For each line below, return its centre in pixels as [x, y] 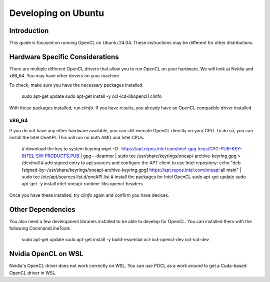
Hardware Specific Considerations [64, 57]
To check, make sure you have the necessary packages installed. [76, 85]
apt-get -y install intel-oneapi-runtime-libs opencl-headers [82, 184]
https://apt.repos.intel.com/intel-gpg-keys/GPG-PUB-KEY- [181, 149]
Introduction [29, 31]
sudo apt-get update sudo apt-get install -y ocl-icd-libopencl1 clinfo [92, 96]
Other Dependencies [42, 209]
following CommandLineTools [39, 228]
